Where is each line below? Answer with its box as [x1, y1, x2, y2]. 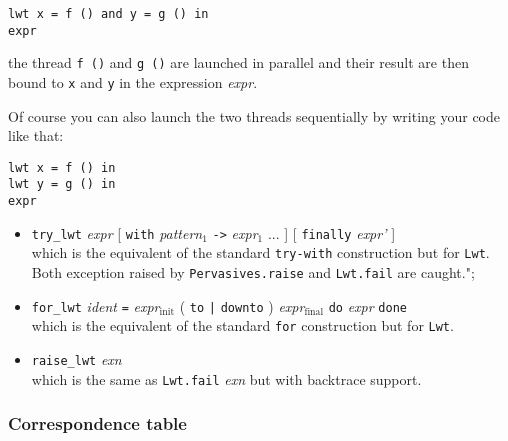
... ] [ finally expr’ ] [267, 222, 396, 243]
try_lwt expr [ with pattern [31, 222, 203, 243]
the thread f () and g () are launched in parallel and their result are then [8, 52, 469, 73]
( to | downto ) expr [179, 295, 305, 316]
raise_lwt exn [31, 349, 122, 370]
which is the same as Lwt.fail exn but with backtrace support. [31, 368, 422, 389]
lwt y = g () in [8, 177, 116, 192]
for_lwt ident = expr [31, 295, 160, 316]
